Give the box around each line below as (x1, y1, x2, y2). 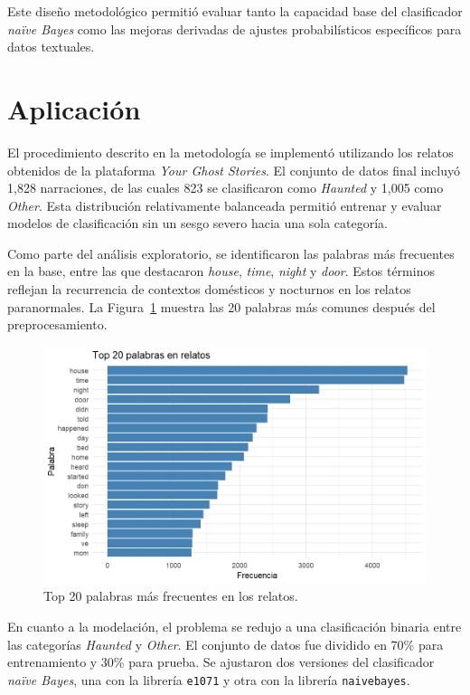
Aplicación (7, 90, 141, 127)
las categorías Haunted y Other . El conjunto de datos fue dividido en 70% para (7, 634, 444, 653)
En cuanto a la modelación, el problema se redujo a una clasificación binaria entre (7, 616, 462, 635)
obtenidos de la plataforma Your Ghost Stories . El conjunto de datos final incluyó (7, 160, 461, 179)
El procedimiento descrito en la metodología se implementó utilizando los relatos (7, 142, 454, 161)
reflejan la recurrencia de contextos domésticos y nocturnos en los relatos (7, 280, 411, 299)
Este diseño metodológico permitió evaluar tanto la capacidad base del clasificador (7, 2, 463, 20)
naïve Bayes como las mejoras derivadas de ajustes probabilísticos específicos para (7, 19, 462, 38)
